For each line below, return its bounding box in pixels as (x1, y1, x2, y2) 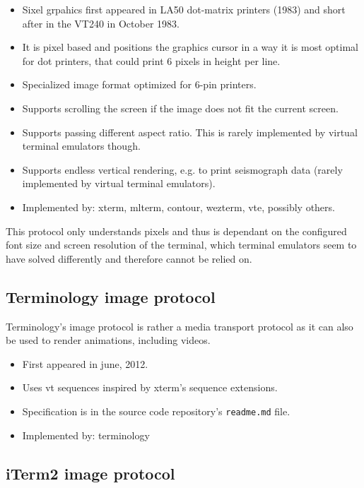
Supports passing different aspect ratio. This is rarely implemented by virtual (22, 124, 358, 139)
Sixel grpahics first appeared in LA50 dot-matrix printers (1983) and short (22, 2, 346, 16)
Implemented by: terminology (22, 427, 150, 442)
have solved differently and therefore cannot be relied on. (6, 251, 252, 266)
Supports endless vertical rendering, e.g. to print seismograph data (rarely (22, 162, 343, 177)
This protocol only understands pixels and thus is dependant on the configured (6, 223, 347, 238)
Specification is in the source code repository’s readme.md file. (22, 403, 290, 418)
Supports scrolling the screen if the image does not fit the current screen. (22, 100, 339, 115)
